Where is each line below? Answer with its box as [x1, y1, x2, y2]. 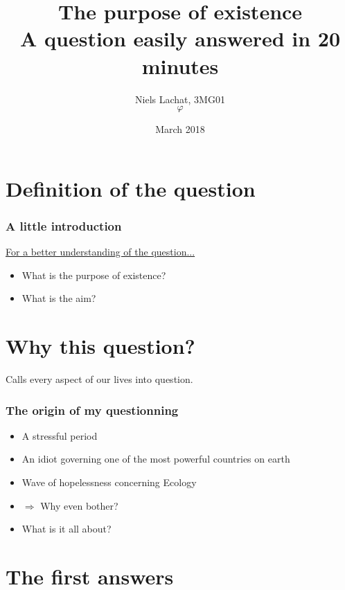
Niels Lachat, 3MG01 [135, 91, 225, 106]
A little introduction [6, 217, 122, 234]
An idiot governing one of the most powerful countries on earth [21, 452, 290, 466]
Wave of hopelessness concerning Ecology [21, 475, 197, 489]
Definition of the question [6, 174, 256, 202]
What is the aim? [21, 291, 96, 305]
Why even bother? [40, 498, 118, 512]
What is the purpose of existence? [21, 267, 166, 282]
